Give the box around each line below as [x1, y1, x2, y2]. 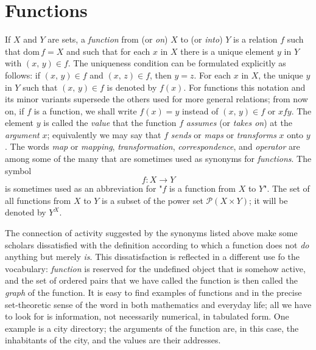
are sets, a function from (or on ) [47, 33, 168, 46]
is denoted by [107, 80, 157, 93]
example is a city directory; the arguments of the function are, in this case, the [5, 321, 299, 334]
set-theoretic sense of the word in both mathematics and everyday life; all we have [5, 298, 312, 310]
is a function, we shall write [33, 104, 137, 117]
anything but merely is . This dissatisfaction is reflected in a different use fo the [5, 250, 300, 263]
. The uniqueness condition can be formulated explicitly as [68, 57, 286, 69]
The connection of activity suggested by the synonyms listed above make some [5, 226, 298, 239]
